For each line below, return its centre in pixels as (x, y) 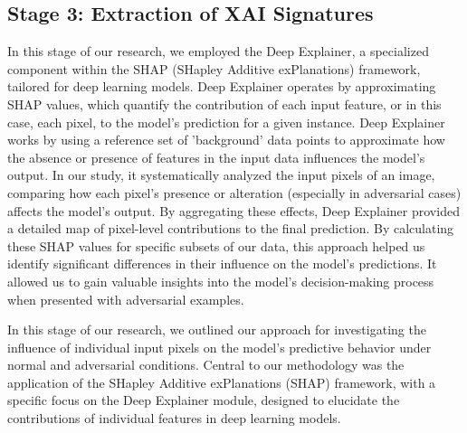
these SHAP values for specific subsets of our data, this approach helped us (216, 245)
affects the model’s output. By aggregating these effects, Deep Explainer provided (233, 210)
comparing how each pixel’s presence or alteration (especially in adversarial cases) (234, 192)
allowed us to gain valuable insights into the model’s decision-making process (221, 281)
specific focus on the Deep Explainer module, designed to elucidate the (204, 400)
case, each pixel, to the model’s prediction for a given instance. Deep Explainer (226, 122)
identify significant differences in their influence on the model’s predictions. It (222, 264)
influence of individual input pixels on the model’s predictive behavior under (219, 347)
